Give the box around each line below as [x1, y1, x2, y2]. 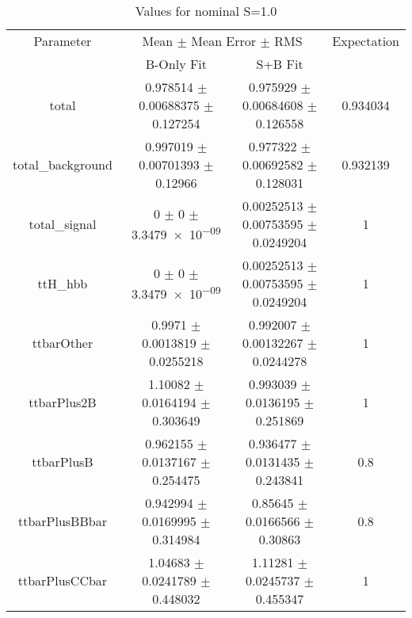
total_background [13, 155, 113, 174]
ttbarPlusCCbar [17, 571, 108, 589]
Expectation [332, 32, 399, 50]
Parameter [33, 32, 92, 50]
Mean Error [191, 32, 257, 50]
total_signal [29, 215, 97, 233]
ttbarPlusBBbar [17, 512, 107, 530]
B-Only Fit [145, 55, 208, 73]
